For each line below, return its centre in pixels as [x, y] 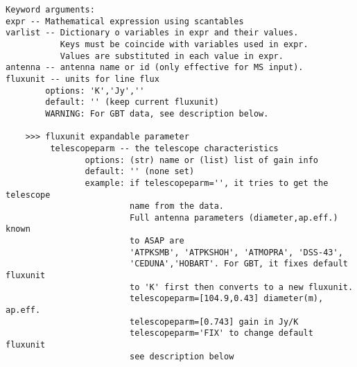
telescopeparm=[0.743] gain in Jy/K [214, 322]
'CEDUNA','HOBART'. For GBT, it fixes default [238, 264]
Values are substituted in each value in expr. [172, 56]
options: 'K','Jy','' [95, 91]
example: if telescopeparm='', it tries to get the [207, 183]
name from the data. [177, 206]
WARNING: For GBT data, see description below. [157, 113]
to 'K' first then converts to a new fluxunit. [241, 287]
